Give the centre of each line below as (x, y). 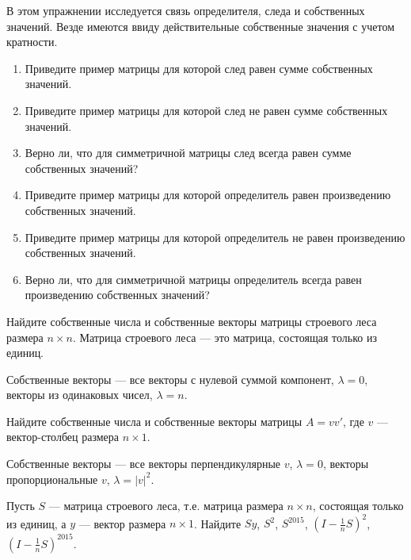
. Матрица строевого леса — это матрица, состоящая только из (225, 337)
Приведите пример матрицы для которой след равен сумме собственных (199, 68)
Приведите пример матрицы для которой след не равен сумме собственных (206, 110)
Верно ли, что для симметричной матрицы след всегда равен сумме (188, 153)
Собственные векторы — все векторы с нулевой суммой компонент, (170, 379)
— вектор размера (122, 523)
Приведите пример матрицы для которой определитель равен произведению (208, 195)
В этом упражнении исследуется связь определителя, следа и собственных (186, 10)
